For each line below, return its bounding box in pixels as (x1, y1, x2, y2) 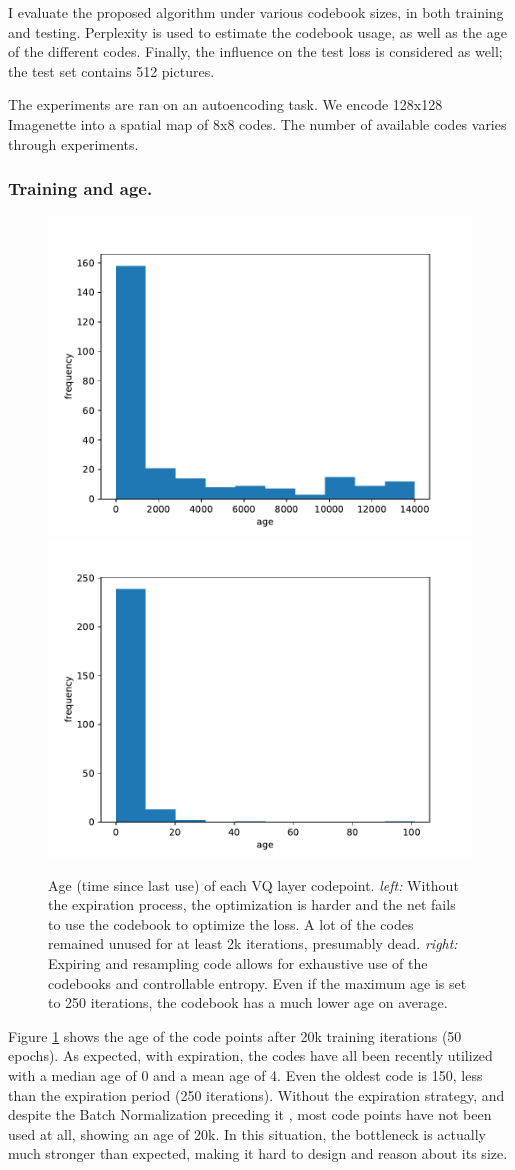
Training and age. (8, 176, 153, 201)
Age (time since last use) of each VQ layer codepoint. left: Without (48, 874, 459, 895)
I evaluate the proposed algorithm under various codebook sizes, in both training (8, 2, 504, 22)
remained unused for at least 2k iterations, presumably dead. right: (48, 933, 458, 954)
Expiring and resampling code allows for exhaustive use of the (48, 952, 428, 973)
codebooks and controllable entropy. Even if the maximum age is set (48, 972, 467, 993)
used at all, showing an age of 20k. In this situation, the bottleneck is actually (8, 1123, 486, 1144)
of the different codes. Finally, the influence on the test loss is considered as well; (8, 41, 503, 62)
